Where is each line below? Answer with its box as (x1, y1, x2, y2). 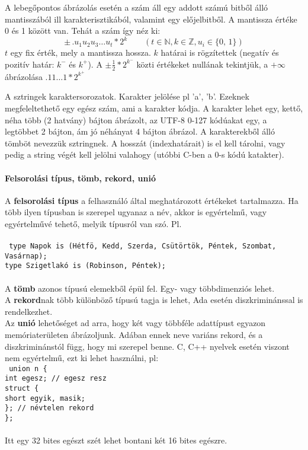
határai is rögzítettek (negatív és (161, 46, 279, 59)
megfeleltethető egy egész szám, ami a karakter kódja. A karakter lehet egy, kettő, (5, 101, 303, 114)
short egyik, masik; (5, 394, 86, 403)
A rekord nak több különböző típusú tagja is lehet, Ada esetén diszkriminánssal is (5, 293, 303, 306)
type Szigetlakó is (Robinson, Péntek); (5, 261, 166, 270)
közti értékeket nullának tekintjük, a (136, 58, 268, 70)
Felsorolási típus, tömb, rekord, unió (5, 171, 156, 184)
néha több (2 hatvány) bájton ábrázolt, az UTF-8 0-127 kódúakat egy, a (5, 113, 267, 126)
